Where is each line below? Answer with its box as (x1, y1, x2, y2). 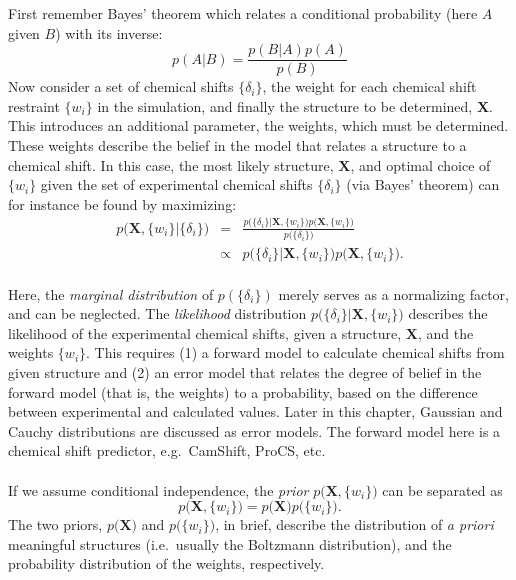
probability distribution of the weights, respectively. (8, 553, 325, 574)
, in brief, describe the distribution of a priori (215, 514, 494, 535)
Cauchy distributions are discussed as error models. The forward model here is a (8, 420, 501, 441)
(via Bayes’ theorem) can (346, 174, 500, 195)
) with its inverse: (55, 22, 163, 43)
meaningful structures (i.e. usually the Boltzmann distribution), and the (8, 533, 452, 554)
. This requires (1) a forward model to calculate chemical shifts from (86, 342, 505, 363)
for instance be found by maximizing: (8, 193, 237, 214)
